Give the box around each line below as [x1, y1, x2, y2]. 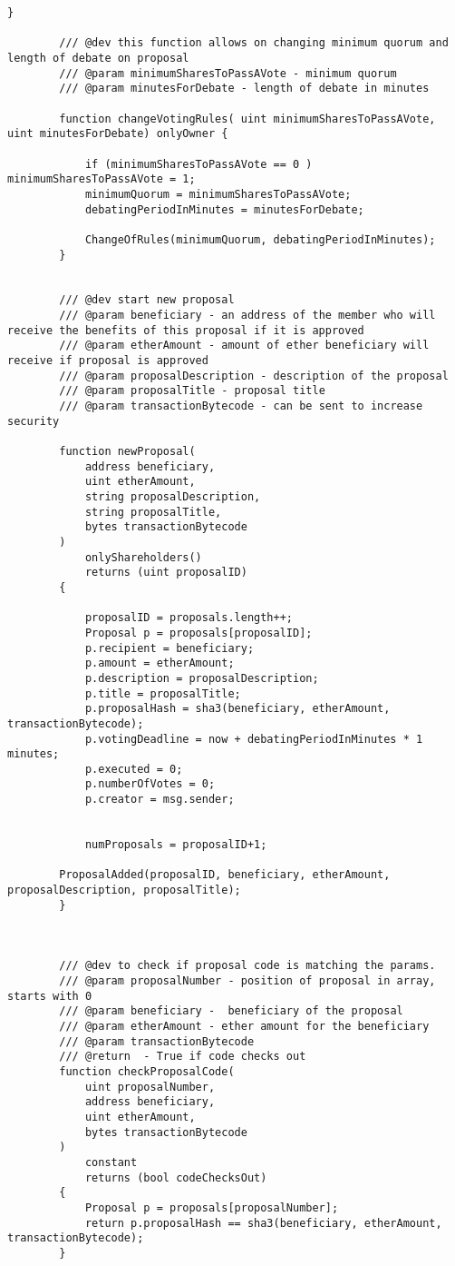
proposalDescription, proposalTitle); [7, 884, 241, 897]
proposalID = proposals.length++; [84, 611, 293, 625]
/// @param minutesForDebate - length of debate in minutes [59, 82, 430, 95]
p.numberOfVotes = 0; [84, 777, 216, 791]
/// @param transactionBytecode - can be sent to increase [59, 400, 423, 413]
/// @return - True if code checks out [59, 1050, 306, 1063]
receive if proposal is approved [7, 354, 208, 368]
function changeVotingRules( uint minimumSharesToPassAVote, [59, 112, 436, 125]
